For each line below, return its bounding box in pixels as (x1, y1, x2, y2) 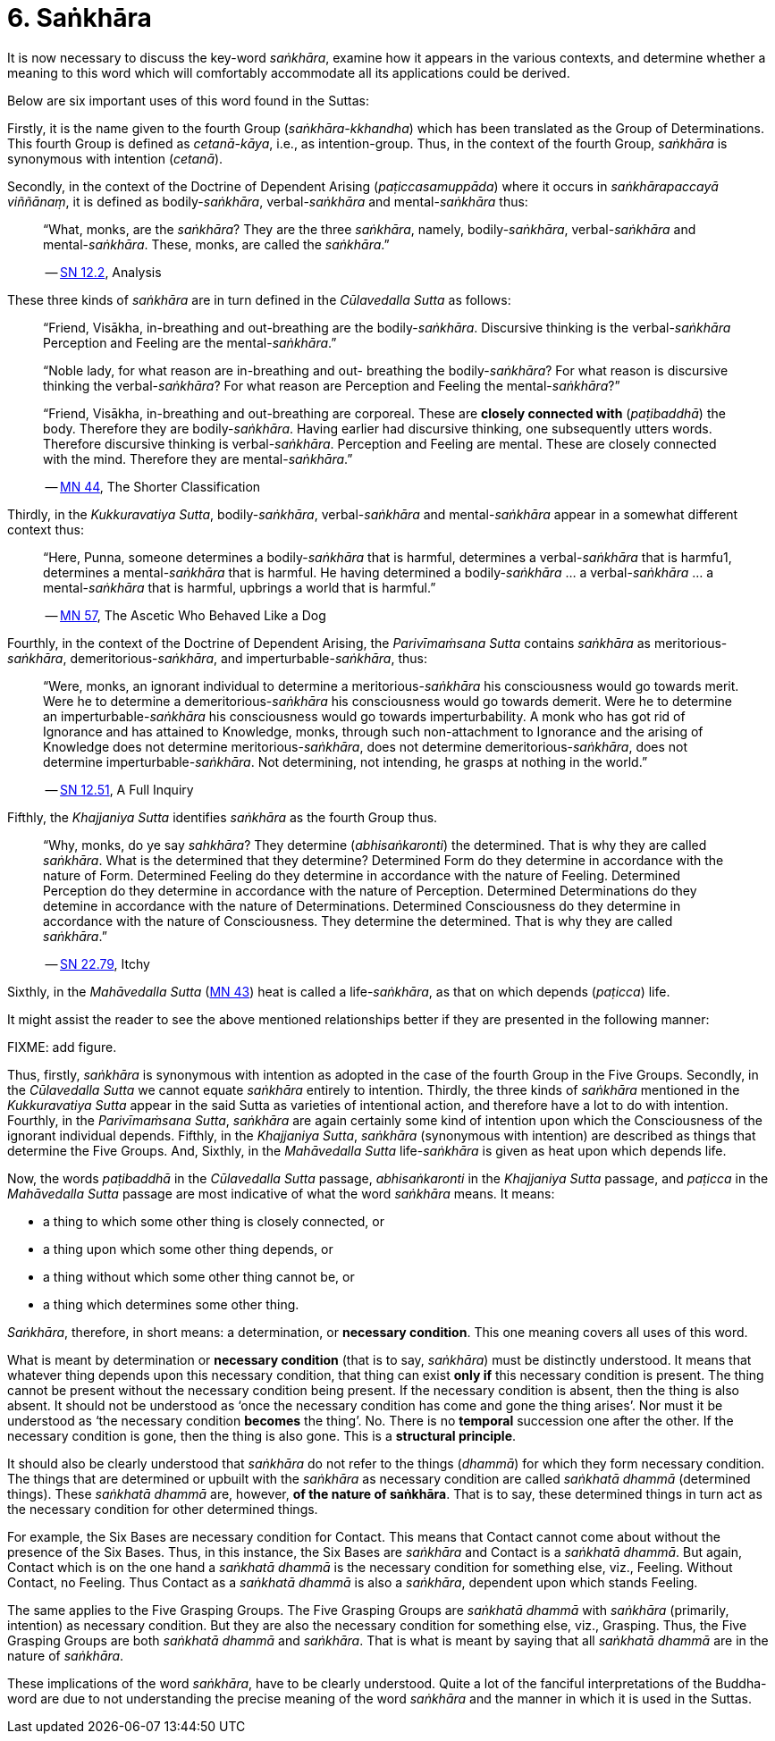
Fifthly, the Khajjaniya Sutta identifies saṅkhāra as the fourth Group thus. (7, 809, 438, 825)
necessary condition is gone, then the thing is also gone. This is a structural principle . (7, 1427, 517, 1443)
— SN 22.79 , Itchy (45, 955, 150, 971)
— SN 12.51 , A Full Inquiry (45, 781, 194, 797)
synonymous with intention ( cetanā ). (7, 150, 223, 166)
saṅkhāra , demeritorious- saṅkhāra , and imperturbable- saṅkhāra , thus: (7, 650, 427, 666)
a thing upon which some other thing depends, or (43, 1241, 333, 1257)
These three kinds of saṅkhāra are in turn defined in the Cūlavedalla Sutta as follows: (7, 291, 511, 307)
